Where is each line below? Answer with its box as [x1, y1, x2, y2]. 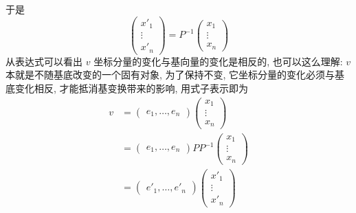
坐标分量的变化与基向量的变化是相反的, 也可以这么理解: [93, 54, 343, 68]
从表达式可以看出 [5, 54, 82, 68]
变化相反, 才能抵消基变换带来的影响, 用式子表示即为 [14, 80, 249, 95]
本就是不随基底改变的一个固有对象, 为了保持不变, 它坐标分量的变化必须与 [5, 67, 335, 82]
